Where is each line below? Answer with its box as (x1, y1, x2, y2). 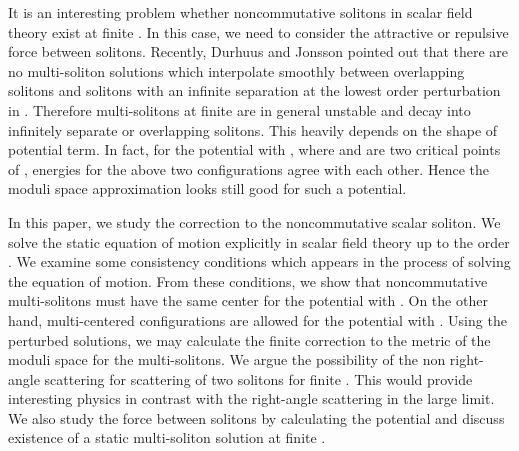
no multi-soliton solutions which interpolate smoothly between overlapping (8, 60, 465, 81)
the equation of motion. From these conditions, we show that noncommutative (8, 270, 488, 291)
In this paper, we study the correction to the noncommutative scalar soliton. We (8, 211, 501, 232)
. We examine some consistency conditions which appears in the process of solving (8, 251, 511, 272)
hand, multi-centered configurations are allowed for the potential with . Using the (8, 309, 507, 330)
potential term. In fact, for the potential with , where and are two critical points (8, 139, 501, 160)
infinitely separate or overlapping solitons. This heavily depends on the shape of (8, 119, 498, 140)
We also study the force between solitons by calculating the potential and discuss (8, 407, 505, 428)
